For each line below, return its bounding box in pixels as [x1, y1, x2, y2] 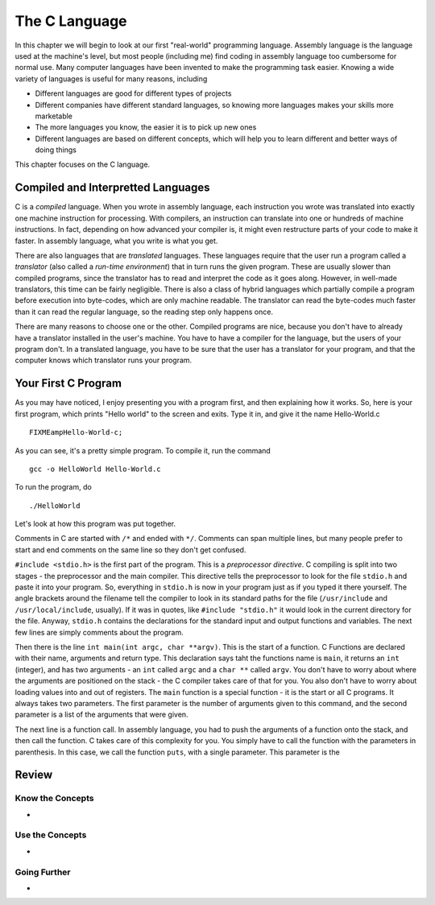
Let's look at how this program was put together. [14, 519, 176, 529]
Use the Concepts [14, 829, 87, 841]
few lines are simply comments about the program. [14, 627, 184, 637]
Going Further [14, 866, 71, 878]
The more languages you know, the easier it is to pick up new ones [35, 122, 257, 132]
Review [14, 768, 53, 782]
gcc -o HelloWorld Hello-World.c [29, 464, 161, 473]
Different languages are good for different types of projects [35, 89, 232, 98]
